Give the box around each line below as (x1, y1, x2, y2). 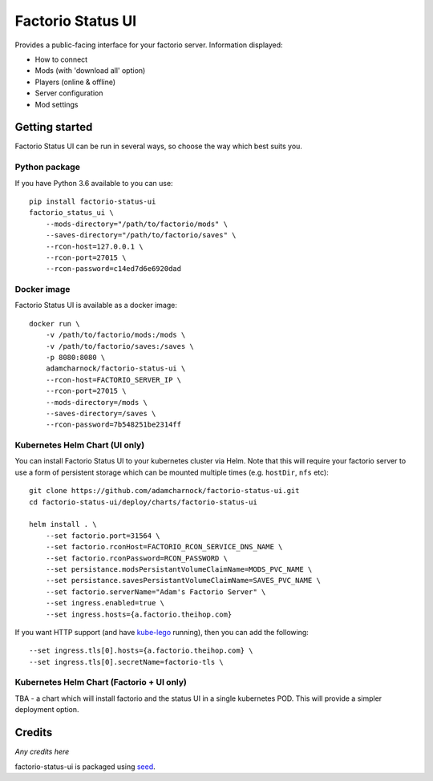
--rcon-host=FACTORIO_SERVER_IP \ (45, 375, 182, 384)
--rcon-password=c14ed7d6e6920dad (45, 265, 182, 273)
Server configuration (34, 88, 103, 98)
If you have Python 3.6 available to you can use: (14, 178, 173, 188)
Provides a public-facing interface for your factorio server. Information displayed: (14, 40, 284, 50)
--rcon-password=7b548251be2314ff (45, 420, 182, 429)
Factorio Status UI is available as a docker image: (14, 301, 178, 310)
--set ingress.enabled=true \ (45, 598, 164, 608)
